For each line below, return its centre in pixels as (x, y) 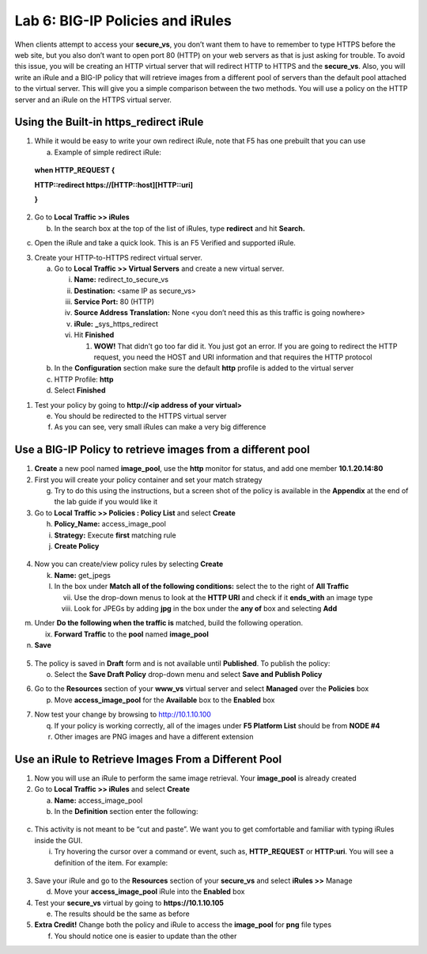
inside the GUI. (59, 840)
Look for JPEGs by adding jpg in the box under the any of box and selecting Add (206, 608)
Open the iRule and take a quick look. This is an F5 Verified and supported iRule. (165, 243)
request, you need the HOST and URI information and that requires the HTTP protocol (233, 357)
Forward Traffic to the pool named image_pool (131, 634)
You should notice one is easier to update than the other (145, 936)
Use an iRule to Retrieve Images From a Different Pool (148, 759)
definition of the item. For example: (111, 862)
